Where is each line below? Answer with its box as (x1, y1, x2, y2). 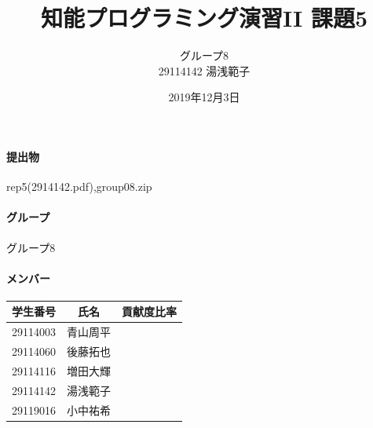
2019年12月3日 (168, 89, 240, 105)
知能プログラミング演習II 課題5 (40, 2, 368, 34)
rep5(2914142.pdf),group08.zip (6, 178, 152, 195)
